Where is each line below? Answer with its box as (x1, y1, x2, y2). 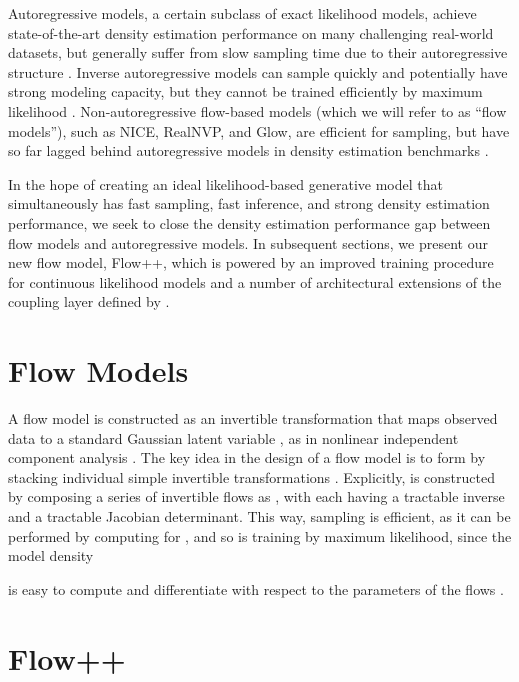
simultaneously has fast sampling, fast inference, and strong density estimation (8, 193, 490, 214)
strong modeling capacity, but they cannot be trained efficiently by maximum (8, 81, 483, 102)
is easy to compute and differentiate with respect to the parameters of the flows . (8, 578, 504, 599)
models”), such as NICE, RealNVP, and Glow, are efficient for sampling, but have (8, 120, 510, 141)
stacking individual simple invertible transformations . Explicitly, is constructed (8, 466, 495, 487)
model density (8, 545, 94, 566)
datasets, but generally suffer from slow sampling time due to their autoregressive (8, 42, 508, 63)
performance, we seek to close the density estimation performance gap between (8, 212, 491, 233)
